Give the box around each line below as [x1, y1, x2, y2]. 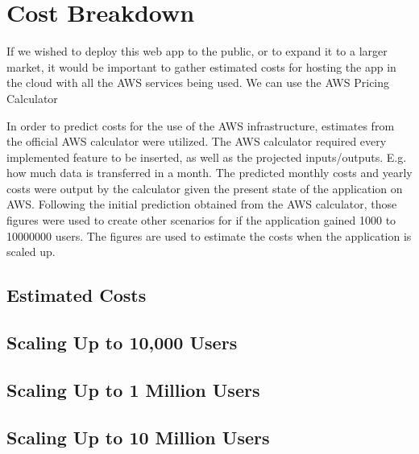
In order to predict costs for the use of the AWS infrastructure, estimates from [6, 117, 395, 134]
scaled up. [6, 243, 56, 260]
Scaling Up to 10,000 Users [6, 330, 238, 355]
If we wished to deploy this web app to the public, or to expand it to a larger [6, 43, 388, 60]
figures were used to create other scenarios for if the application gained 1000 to [6, 212, 396, 229]
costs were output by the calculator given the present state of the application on [6, 180, 403, 196]
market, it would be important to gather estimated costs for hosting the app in [6, 58, 396, 75]
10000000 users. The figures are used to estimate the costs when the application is [6, 227, 412, 244]
